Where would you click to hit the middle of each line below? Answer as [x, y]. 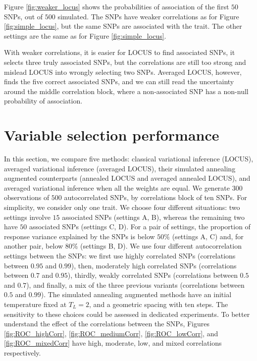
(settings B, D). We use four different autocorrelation [161, 246]
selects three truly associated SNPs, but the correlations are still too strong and [125, 62]
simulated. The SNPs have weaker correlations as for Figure [148, 16]
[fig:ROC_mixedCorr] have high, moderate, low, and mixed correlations [113, 343]
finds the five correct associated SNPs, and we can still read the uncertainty [119, 81]
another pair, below [34, 246]
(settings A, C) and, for [208, 236]
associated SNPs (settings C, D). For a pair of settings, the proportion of [140, 227]
